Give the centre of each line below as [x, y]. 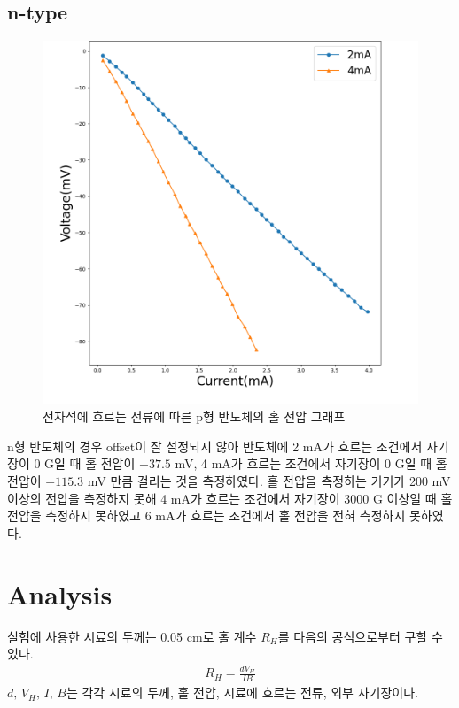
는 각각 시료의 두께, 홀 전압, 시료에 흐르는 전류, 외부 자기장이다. [242, 693]
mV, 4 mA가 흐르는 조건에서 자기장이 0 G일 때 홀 [311, 463]
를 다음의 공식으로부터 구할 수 [360, 636]
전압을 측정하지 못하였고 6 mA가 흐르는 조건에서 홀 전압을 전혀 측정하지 [206, 516]
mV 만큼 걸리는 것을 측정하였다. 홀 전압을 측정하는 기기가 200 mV [269, 481]
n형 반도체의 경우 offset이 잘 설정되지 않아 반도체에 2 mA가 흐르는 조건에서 [215, 446]
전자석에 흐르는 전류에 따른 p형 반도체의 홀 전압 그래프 [194, 416]
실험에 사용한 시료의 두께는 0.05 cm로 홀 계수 [132, 636]
